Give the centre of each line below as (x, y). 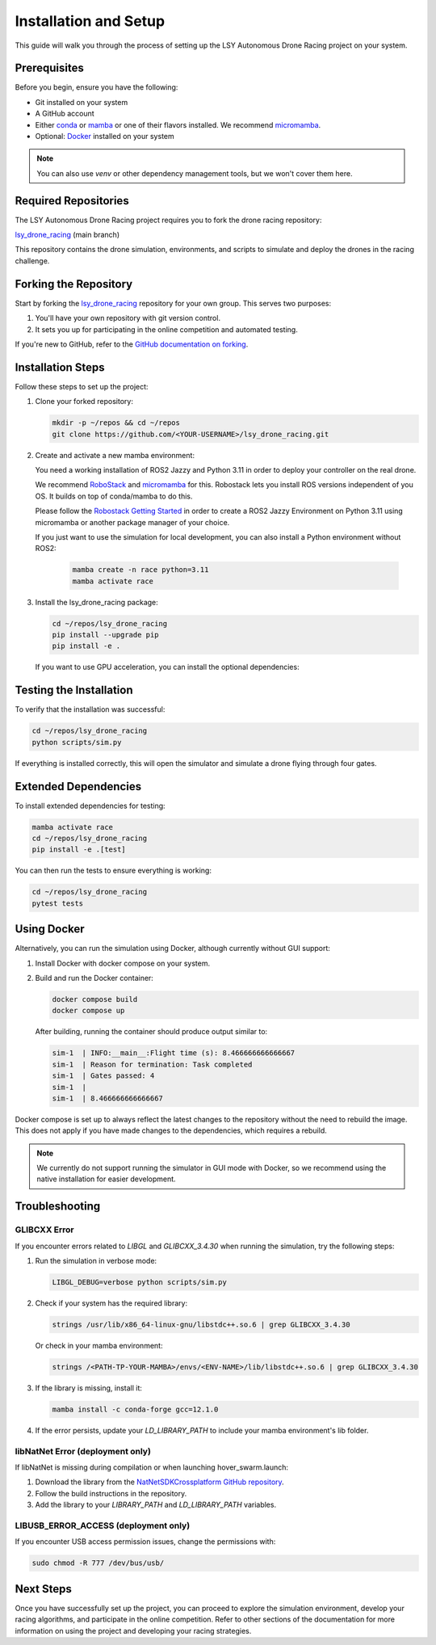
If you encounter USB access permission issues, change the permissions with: (145, 1542)
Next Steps (43, 1589)
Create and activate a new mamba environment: (115, 455)
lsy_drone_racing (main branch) (67, 235)
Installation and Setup (90, 21)
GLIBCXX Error (44, 1230)
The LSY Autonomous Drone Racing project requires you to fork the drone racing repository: (168, 220)
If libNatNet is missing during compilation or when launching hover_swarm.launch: (152, 1467)
